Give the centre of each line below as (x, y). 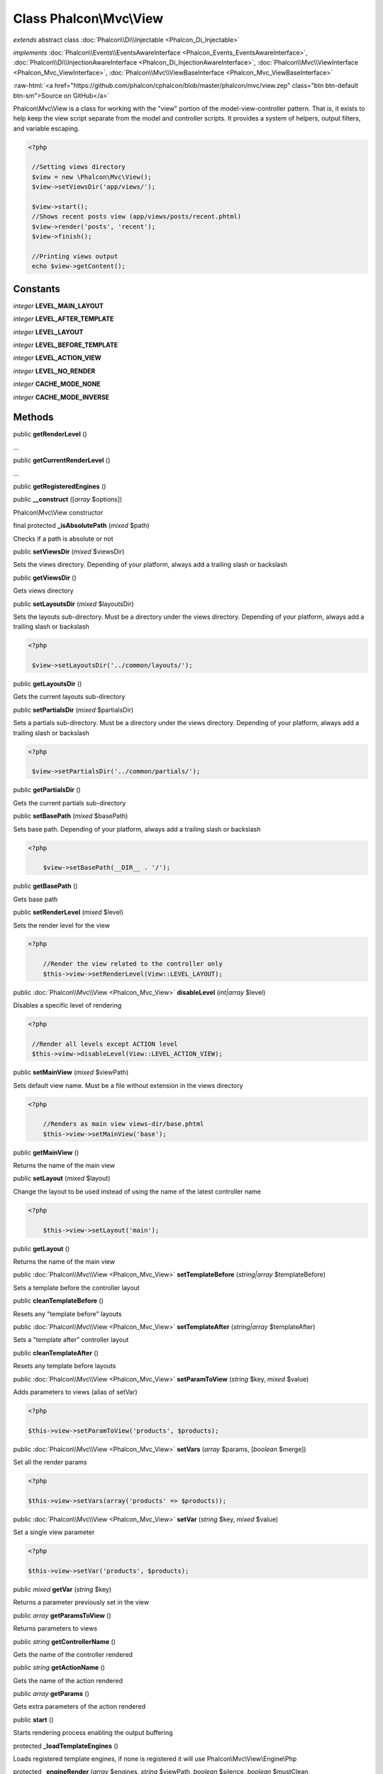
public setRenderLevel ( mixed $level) (68, 913)
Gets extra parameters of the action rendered (79, 1707)
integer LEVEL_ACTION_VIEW (57, 358)
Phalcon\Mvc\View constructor (58, 512)
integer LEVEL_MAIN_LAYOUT (59, 306)
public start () (33, 1719)
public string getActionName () (59, 1668)
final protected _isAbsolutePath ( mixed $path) (81, 526)
